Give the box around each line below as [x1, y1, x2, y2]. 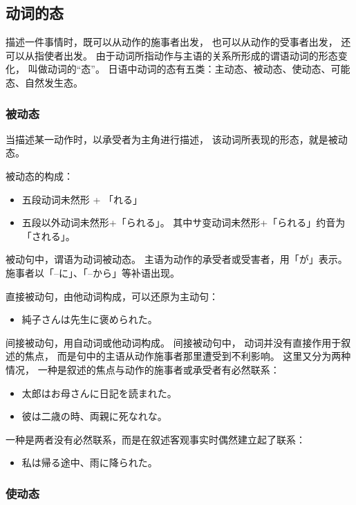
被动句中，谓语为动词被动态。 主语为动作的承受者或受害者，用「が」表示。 [6, 252, 348, 266]
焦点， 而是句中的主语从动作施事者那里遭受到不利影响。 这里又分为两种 [24, 349, 351, 363]
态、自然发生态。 [6, 75, 83, 89]
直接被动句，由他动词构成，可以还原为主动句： [6, 288, 218, 303]
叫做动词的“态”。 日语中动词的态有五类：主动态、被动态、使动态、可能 [28, 62, 350, 76]
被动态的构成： [6, 168, 73, 183]
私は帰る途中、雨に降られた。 [21, 455, 158, 470]
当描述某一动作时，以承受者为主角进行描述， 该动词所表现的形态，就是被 [6, 131, 338, 146]
